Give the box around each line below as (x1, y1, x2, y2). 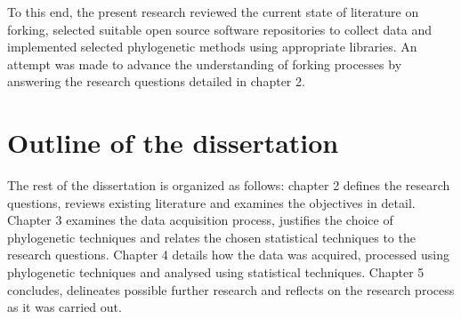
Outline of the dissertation (7, 124, 339, 161)
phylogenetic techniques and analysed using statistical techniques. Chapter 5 (7, 263, 425, 282)
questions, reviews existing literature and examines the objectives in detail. (7, 193, 416, 211)
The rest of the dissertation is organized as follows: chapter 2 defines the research (7, 176, 450, 195)
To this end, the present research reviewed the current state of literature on (7, 3, 419, 20)
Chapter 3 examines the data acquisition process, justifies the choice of (7, 211, 393, 229)
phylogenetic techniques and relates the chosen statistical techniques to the (7, 227, 416, 246)
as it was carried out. (7, 298, 122, 316)
